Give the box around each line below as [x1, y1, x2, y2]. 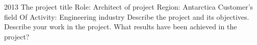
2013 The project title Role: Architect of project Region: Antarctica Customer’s [4, 2, 253, 12]
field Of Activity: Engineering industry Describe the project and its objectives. [4, 11, 249, 22]
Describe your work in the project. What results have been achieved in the [4, 21, 237, 32]
